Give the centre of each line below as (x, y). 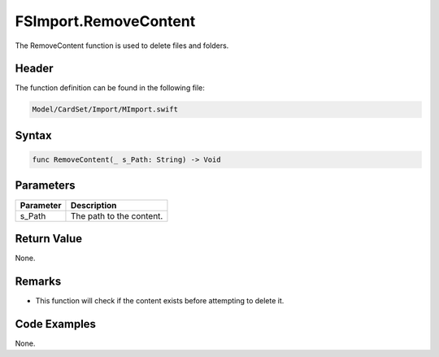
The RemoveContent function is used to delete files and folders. (122, 46)
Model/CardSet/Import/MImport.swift (105, 109)
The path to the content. (117, 216)
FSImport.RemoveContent (105, 21)
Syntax (33, 135)
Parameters (45, 186)
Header (34, 69)
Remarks (38, 281)
